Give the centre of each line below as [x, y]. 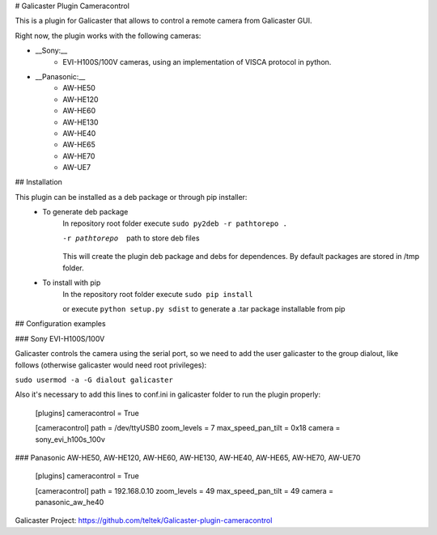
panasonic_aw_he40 [70, 503]
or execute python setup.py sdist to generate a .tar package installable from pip [204, 308]
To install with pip [72, 282]
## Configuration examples [60, 324]
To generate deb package [85, 212]
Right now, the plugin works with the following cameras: [108, 36]
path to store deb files [163, 238]
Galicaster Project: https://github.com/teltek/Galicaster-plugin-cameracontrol [144, 520]
